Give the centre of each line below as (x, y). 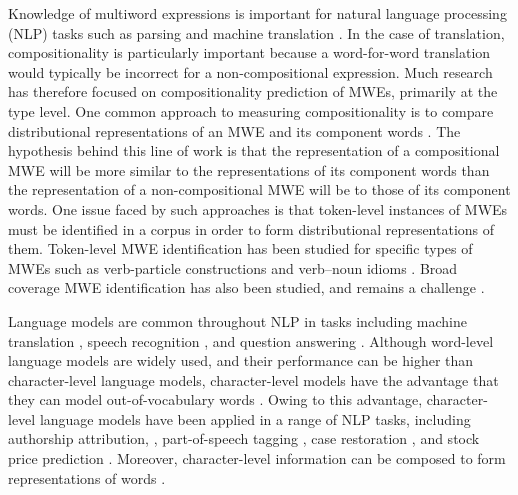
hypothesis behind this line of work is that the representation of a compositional (254, 150)
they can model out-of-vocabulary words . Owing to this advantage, (215, 399)
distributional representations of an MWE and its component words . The (234, 130)
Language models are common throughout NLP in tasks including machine (238, 320)
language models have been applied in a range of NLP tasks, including (255, 418)
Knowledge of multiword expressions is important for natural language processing (257, 13)
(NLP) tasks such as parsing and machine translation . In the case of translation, (256, 32)
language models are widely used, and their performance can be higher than (241, 360)
